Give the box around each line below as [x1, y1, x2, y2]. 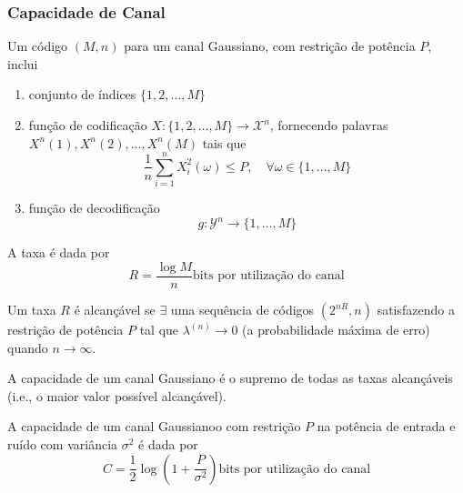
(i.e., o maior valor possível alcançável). [7, 386, 226, 405]
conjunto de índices [28, 85, 136, 104]
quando [7, 337, 48, 357]
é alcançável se [74, 300, 156, 319]
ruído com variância [7, 435, 118, 454]
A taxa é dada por [7, 243, 110, 262]
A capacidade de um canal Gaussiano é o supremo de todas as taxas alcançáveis [7, 368, 453, 387]
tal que [139, 320, 179, 339]
